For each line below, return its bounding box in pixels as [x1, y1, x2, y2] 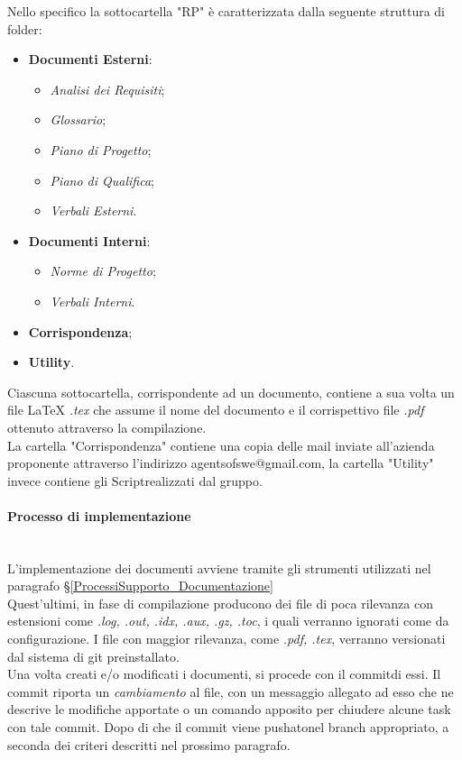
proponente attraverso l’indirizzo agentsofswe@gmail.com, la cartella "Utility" [7, 453, 434, 472]
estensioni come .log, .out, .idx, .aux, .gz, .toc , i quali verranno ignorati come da [7, 611, 449, 630]
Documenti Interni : [28, 231, 151, 250]
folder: [7, 19, 42, 38]
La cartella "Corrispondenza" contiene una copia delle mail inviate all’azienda [7, 435, 435, 454]
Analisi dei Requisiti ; [50, 79, 165, 98]
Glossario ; [50, 110, 106, 129]
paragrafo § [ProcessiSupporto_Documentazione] [7, 576, 273, 595]
